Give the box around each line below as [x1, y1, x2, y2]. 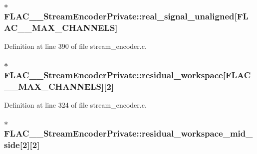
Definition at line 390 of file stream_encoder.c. [4, 41, 147, 51]
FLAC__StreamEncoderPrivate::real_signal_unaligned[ [4, 9, 237, 22]
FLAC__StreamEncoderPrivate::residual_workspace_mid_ [4, 127, 253, 140]
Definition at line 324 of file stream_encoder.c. [4, 99, 147, 110]
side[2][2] [4, 139, 40, 151]
